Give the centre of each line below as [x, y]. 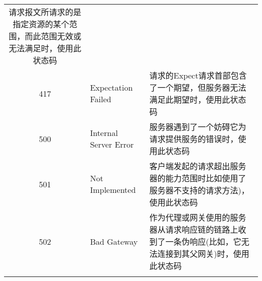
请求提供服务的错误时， [194, 139]
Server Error [112, 144]
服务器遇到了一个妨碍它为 [198, 127]
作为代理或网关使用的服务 [198, 217]
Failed [101, 99]
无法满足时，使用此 [45, 48]
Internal [104, 133]
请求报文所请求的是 [45, 12]
